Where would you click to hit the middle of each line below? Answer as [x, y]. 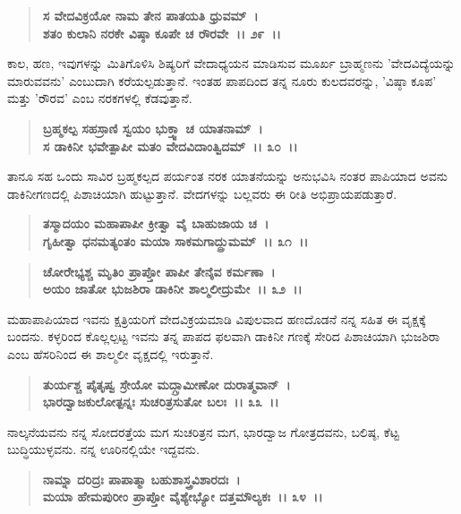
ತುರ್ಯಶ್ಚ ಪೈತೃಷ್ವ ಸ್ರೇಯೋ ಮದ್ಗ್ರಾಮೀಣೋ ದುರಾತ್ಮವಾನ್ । [166, 384]
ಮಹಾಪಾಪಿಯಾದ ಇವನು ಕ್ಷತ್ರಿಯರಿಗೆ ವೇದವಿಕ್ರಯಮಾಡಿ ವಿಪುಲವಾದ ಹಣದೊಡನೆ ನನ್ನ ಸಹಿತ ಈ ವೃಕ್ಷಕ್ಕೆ [217, 318]
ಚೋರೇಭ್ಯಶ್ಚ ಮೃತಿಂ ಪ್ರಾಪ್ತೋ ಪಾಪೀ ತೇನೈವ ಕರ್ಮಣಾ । [159, 271]
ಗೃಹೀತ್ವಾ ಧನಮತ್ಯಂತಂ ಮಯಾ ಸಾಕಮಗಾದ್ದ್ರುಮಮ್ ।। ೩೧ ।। [175, 240]
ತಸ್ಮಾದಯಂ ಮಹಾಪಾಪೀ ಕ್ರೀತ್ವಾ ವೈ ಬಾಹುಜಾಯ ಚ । [156, 223]
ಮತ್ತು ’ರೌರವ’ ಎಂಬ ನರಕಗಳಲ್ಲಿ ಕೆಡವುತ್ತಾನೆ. [100, 98]
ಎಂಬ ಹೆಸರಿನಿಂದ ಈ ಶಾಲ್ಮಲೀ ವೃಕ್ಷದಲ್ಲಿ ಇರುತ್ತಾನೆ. [111, 353]
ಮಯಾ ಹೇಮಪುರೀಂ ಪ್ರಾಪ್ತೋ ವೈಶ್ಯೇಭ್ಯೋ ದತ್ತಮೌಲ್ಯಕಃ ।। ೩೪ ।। [183, 497]
